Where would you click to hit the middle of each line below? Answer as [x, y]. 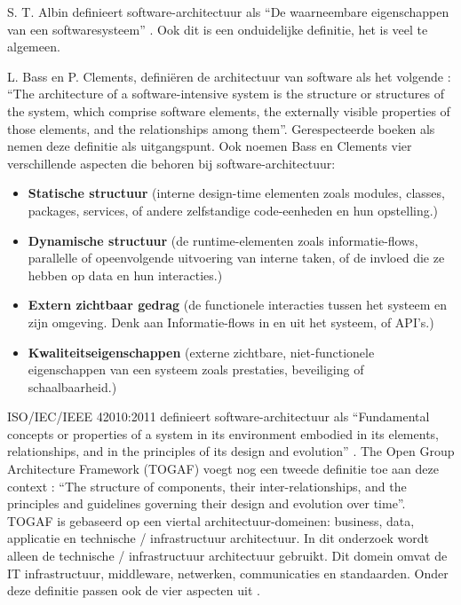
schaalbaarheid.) [72, 386]
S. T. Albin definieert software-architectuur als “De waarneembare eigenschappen [228, 12]
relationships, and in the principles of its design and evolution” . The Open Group [231, 451]
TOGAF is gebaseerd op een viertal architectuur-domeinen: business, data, [211, 520]
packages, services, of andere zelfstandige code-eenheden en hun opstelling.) [233, 210]
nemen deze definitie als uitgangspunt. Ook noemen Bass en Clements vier [210, 146]
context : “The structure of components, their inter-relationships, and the [207, 486]
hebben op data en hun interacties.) [125, 275]
